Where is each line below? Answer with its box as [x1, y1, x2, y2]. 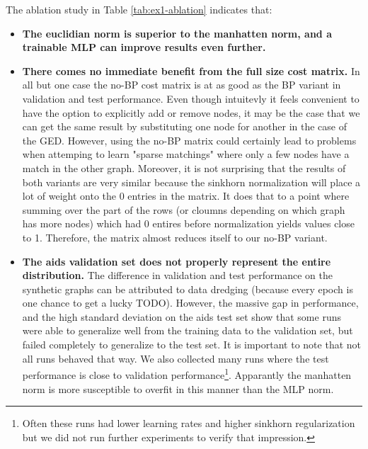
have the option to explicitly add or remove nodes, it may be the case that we [22, 105, 360, 120]
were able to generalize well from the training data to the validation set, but [22, 323, 353, 338]
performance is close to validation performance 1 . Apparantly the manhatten [22, 365, 352, 382]
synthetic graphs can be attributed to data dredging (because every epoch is [22, 281, 353, 296]
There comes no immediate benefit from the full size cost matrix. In [22, 63, 360, 78]
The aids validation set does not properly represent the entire [22, 254, 331, 268]
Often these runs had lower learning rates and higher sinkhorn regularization [22, 416, 355, 431]
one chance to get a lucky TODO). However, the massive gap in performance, [22, 295, 359, 310]
